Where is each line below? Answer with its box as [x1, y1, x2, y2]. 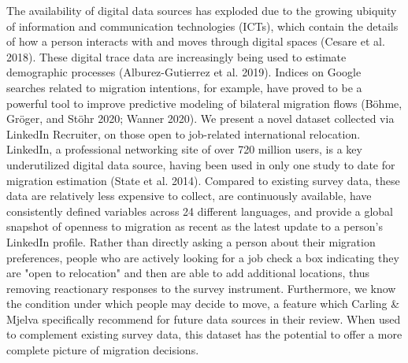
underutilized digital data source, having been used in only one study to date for [6, 156, 395, 172]
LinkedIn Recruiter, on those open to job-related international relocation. [6, 125, 361, 142]
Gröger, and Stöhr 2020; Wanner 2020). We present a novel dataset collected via [6, 110, 395, 127]
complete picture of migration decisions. [6, 342, 199, 358]
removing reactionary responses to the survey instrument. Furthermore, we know [6, 280, 396, 296]
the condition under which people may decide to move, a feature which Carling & [6, 295, 400, 312]
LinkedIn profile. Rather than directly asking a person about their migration [6, 233, 376, 250]
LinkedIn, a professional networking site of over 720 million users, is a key [6, 141, 362, 157]
